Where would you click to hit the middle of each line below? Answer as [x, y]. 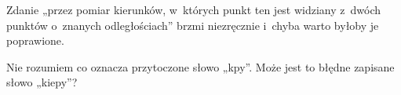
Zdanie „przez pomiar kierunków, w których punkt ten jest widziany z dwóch [194, 9]
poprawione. [35, 40]
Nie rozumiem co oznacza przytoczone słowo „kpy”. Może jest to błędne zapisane [200, 66]
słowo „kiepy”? [42, 82]
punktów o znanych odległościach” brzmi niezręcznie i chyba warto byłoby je [193, 25]
